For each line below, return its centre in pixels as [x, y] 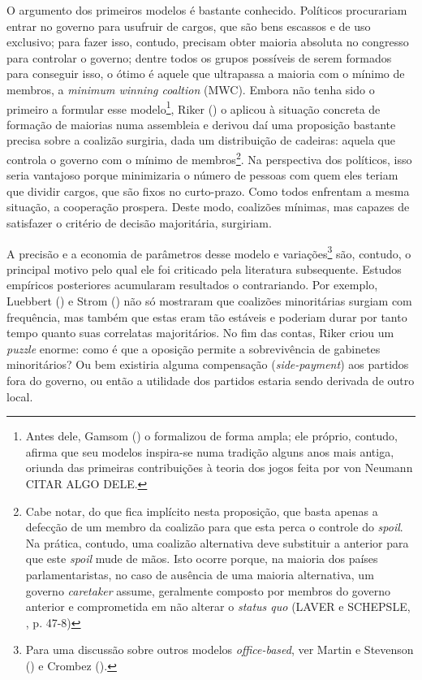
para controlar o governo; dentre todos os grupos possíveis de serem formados [199, 57]
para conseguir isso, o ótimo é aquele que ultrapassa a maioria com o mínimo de [206, 74]
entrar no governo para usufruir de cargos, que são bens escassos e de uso [189, 26]
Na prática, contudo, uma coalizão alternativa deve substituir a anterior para [217, 542]
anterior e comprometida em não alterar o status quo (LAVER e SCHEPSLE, [218, 606]
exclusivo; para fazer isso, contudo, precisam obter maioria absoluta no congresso [208, 42]
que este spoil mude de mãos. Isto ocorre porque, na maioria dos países [202, 559]
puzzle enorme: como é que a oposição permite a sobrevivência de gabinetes [194, 348]
